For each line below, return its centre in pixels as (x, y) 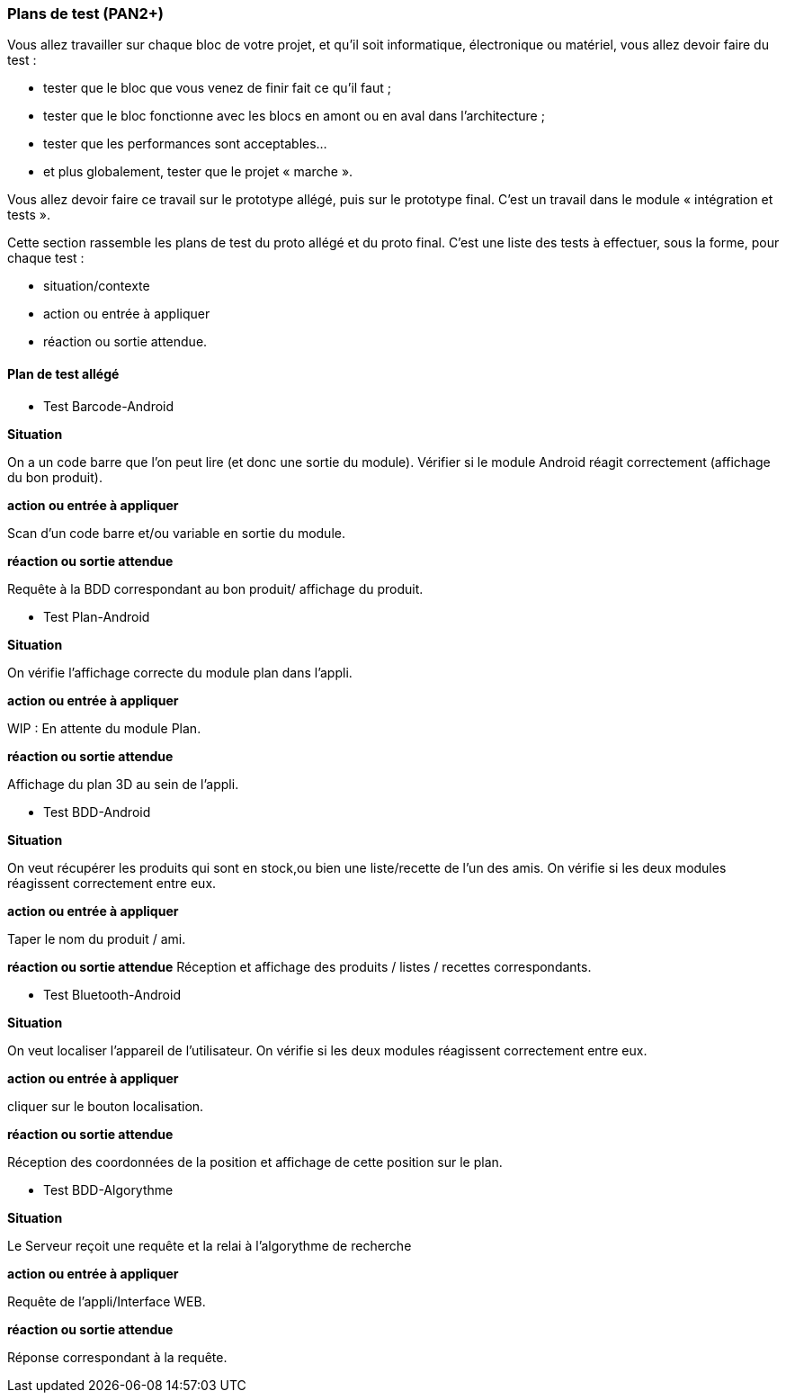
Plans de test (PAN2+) (85, 13)
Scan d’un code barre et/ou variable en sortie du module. (176, 533)
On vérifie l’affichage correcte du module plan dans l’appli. (180, 672)
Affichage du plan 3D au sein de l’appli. (123, 784)
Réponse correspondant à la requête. (117, 1357)
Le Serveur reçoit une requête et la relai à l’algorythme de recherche (210, 1245)
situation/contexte (97, 286)
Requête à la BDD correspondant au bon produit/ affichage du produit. (215, 588)
